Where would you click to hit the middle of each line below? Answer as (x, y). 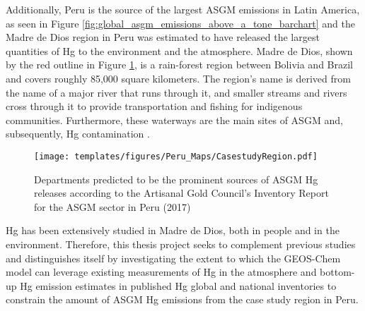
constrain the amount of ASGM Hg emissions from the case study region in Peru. (182, 299)
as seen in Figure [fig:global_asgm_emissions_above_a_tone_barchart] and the (180, 23)
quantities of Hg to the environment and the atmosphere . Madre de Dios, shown (179, 50)
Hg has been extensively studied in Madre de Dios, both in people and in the (173, 230)
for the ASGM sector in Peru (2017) (112, 206)
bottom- (337, 272)
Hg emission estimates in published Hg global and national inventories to (178, 285)
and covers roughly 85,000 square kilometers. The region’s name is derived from (178, 78)
